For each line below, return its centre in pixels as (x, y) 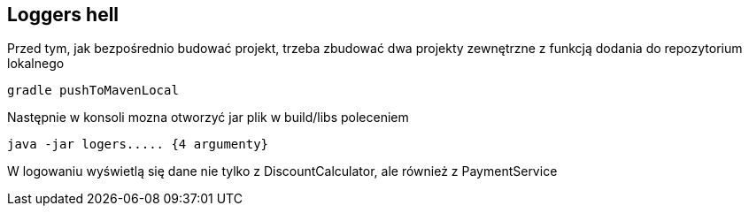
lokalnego (36, 64)
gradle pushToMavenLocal (93, 91)
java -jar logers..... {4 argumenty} (138, 145)
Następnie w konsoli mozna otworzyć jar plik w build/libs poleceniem (208, 118)
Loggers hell (63, 15)
